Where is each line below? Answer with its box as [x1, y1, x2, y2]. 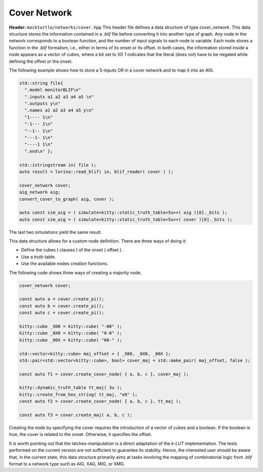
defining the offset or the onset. [9, 58, 73, 64]
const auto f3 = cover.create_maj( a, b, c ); [19, 412, 132, 418]
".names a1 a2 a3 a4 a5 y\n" [24, 108, 94, 113]
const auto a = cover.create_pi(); [19, 296, 104, 302]
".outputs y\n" [24, 101, 61, 107]
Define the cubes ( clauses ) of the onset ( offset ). [21, 247, 123, 253]
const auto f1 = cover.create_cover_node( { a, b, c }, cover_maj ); [19, 371, 189, 377]
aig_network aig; [19, 189, 61, 195]
